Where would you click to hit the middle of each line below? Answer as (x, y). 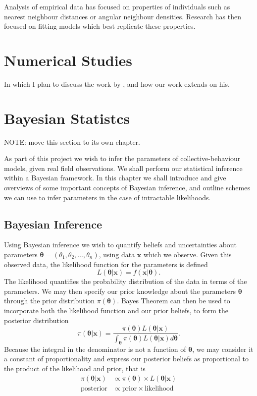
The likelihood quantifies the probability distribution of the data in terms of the (126, 281)
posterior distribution (36, 320)
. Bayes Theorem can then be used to (174, 301)
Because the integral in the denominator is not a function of (95, 349)
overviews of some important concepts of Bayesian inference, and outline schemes (127, 187)
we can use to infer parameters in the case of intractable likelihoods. (107, 197)
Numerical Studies (68, 60)
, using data (117, 254)
